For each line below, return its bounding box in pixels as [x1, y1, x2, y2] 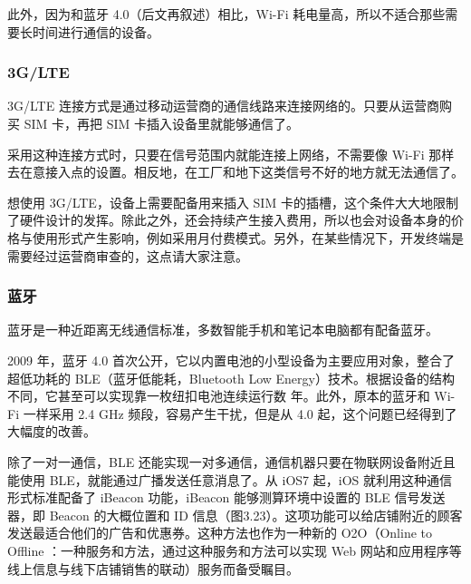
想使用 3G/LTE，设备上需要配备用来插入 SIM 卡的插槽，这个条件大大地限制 [7, 192, 458, 211]
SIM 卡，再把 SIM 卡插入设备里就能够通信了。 [24, 114, 299, 132]
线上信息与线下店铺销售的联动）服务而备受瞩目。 [7, 559, 299, 578]
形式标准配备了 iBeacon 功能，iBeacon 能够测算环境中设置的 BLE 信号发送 [7, 488, 446, 507]
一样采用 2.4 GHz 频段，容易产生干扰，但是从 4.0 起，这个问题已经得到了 [23, 404, 457, 423]
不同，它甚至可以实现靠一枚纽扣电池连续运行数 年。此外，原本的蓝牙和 [7, 386, 430, 405]
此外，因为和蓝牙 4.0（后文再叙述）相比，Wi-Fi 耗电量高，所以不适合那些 [7, 5, 446, 23]
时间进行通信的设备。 [32, 22, 159, 41]
